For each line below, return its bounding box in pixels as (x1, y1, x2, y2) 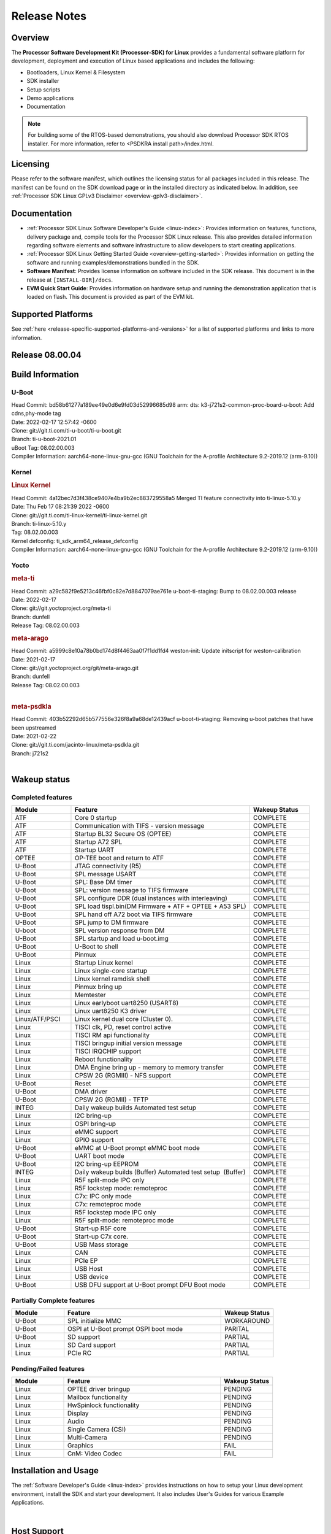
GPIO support (74, 1136, 114, 1144)
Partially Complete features (11, 1296, 95, 1305)
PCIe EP (74, 1257, 98, 1265)
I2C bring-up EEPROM (74, 1160, 139, 1168)
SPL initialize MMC (67, 1317, 122, 1325)
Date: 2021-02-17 (11, 655, 56, 663)
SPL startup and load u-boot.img (74, 935, 169, 943)
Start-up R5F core (74, 1224, 127, 1233)
